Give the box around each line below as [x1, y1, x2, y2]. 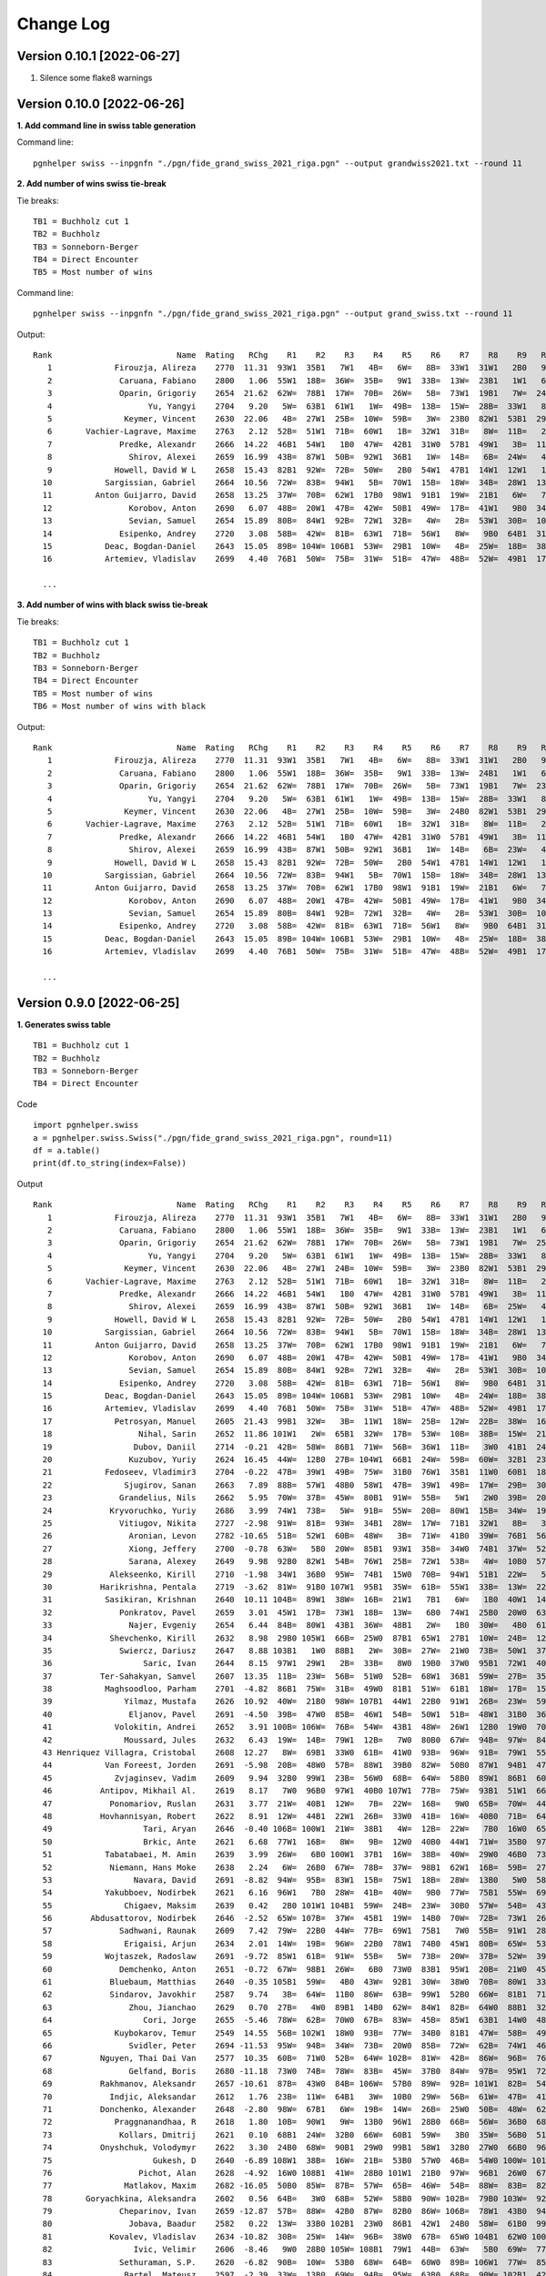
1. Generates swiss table [16, 1019, 111, 1030]
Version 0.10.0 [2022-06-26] [16, 96, 186, 111]
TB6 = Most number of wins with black [33, 701, 207, 712]
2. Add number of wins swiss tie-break [16, 178, 167, 189]
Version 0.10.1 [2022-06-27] [16, 48, 181, 64]
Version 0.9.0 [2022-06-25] [16, 995, 180, 1011]
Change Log [16, 14, 111, 34]
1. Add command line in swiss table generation [16, 119, 197, 131]
